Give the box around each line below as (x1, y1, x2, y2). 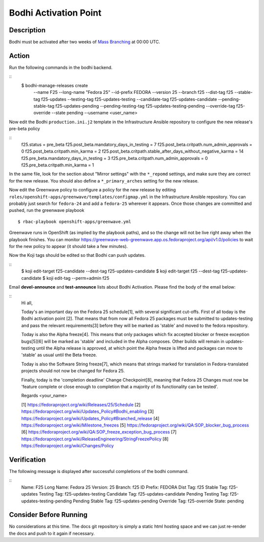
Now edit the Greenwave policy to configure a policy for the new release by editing (9, 187, 176, 193)
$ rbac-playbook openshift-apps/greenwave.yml (18, 219, 132, 225)
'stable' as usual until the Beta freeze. (21, 352, 97, 358)
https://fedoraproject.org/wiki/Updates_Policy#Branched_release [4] (21, 415, 160, 421)
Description (9, 26, 46, 34)
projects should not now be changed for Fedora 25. (21, 368, 125, 374)
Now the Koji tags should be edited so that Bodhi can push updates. (9, 252, 146, 258)
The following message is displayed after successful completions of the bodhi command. (9, 469, 189, 474)
